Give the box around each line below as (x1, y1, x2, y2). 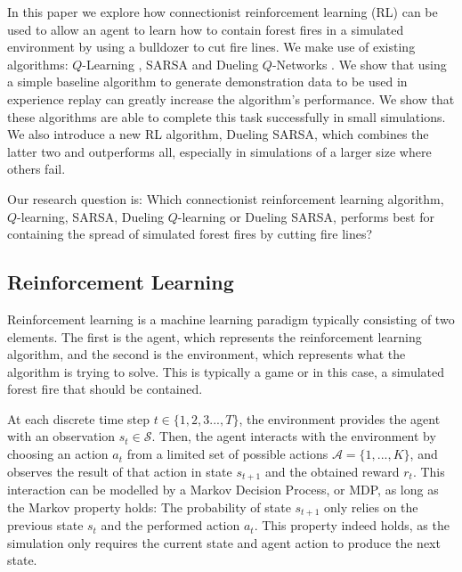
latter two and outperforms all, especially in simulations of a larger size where (7, 142, 432, 160)
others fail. (7, 159, 66, 178)
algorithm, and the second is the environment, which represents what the (7, 345, 406, 364)
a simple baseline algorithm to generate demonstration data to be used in (7, 72, 408, 91)
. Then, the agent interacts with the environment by (151, 427, 436, 445)
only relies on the (324, 497, 418, 516)
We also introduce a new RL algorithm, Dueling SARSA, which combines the (7, 125, 429, 143)
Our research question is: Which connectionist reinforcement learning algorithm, (7, 189, 444, 208)
